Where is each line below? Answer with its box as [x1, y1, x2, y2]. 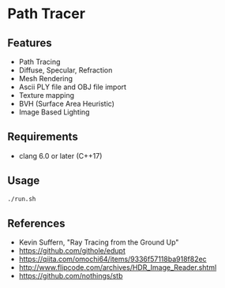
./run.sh [7, 195, 36, 203]
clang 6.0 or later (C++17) [18, 151, 103, 160]
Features [7, 36, 52, 50]
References [7, 216, 66, 230]
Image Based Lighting [18, 107, 90, 117]
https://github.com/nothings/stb [18, 271, 123, 281]
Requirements [7, 130, 78, 144]
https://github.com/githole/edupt [18, 246, 126, 256]
